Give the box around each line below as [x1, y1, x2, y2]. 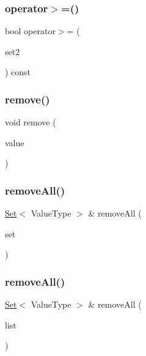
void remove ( [5, 116, 56, 128]
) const [5, 65, 31, 78]
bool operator [5, 24, 56, 37]
